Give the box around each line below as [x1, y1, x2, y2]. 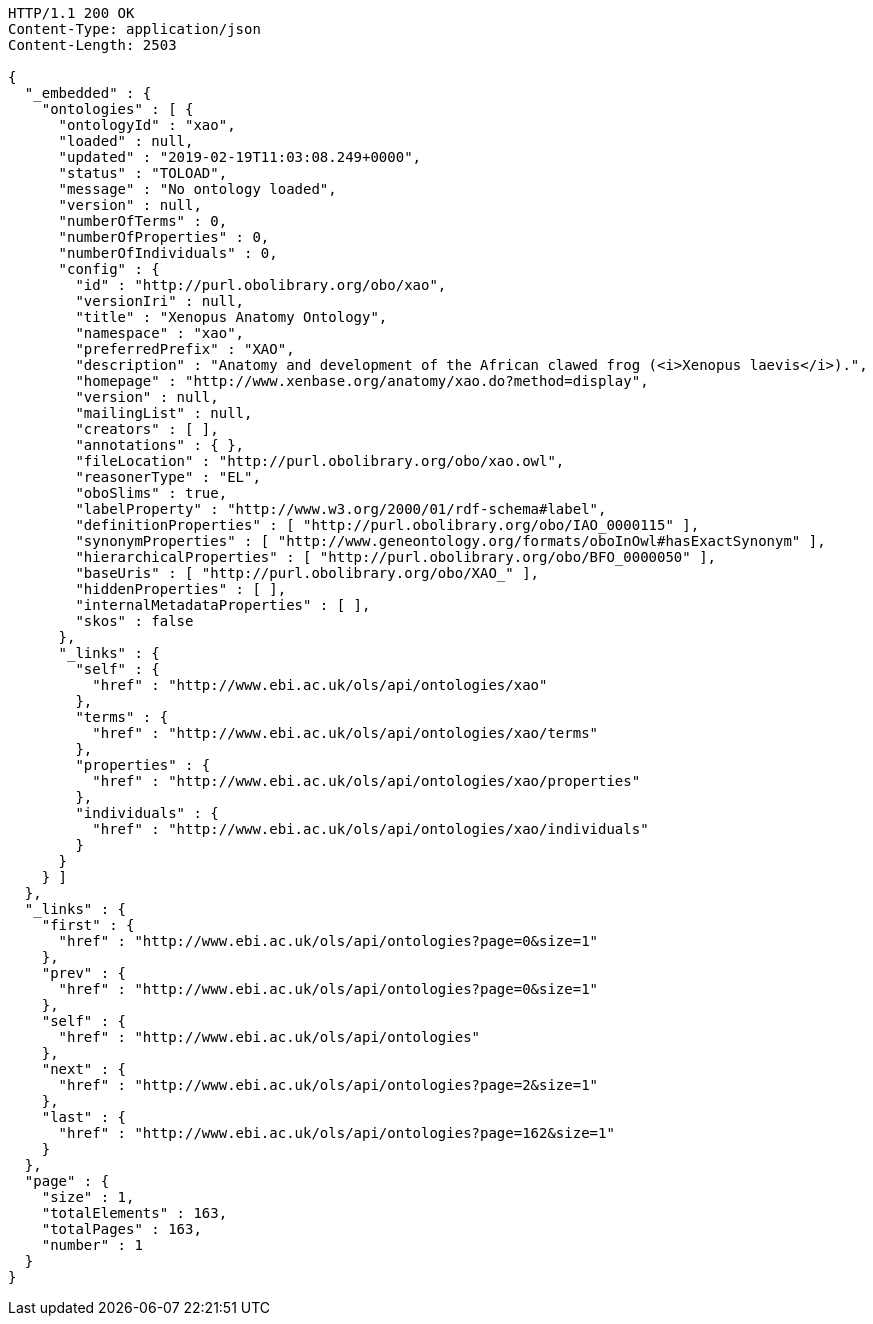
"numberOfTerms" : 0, [58, 213, 228, 229]
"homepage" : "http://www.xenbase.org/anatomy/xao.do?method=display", [75, 373, 649, 389]
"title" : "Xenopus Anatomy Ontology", [75, 309, 388, 325]
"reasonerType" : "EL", [75, 469, 261, 485]
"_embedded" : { [24, 85, 152, 101]
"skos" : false [75, 613, 194, 629]
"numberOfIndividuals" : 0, [58, 245, 278, 261]
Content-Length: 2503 [8, 37, 177, 53]
